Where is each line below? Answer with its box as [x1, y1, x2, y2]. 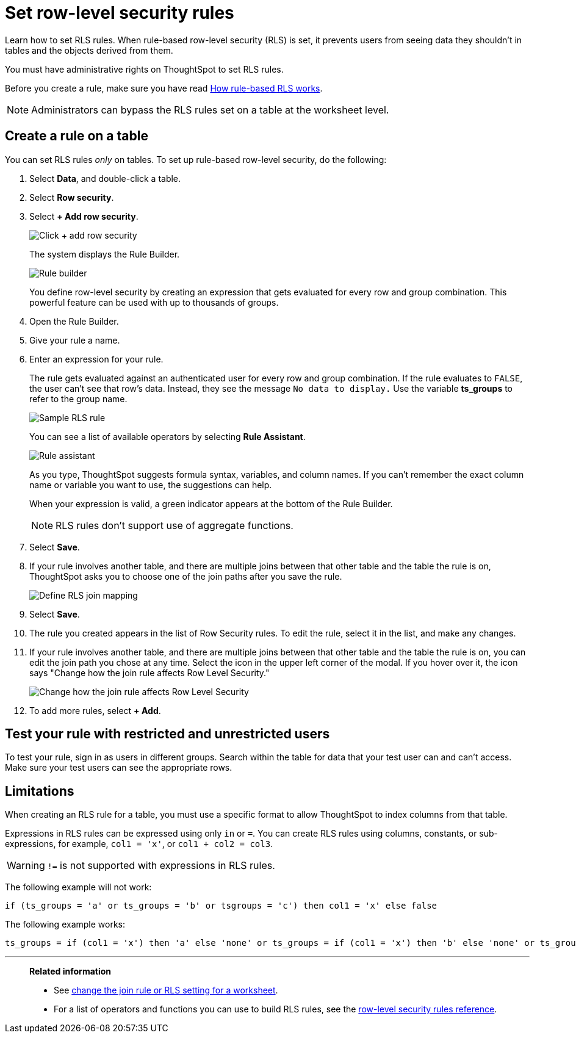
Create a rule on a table [5, 128, 148, 144]
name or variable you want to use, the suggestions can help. [29, 479, 272, 490]
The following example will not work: [5, 882, 152, 893]
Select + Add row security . [29, 211, 139, 222]
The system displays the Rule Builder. [29, 248, 180, 259]
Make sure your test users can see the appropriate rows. [5, 762, 232, 773]
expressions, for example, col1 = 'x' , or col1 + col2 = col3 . [5, 838, 273, 849]
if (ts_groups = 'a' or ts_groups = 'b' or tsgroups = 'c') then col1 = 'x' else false [5, 901, 437, 911]
